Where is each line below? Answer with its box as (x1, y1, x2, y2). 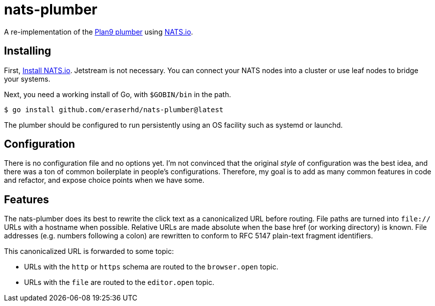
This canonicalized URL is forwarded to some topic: (4, 247, 174, 256)
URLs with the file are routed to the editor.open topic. (24, 278, 214, 287)
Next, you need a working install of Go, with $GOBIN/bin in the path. (4, 90, 231, 99)
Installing (4, 45, 52, 58)
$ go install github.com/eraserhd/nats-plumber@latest (4, 105, 224, 114)
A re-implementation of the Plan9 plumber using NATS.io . (4, 27, 193, 36)
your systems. (4, 74, 51, 83)
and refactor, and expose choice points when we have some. (4, 176, 205, 185)
